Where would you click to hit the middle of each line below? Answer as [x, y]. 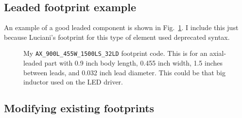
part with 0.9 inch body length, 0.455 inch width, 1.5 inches [134, 63]
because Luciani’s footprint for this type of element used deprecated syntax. [117, 37]
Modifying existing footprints [79, 108]
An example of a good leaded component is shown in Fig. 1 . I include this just [121, 27]
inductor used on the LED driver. [73, 82]
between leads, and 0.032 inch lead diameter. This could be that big [124, 72]
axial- [218, 53]
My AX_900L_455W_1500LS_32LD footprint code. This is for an [115, 53]
